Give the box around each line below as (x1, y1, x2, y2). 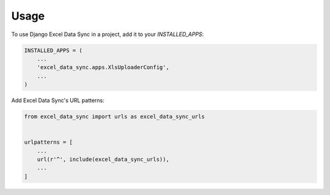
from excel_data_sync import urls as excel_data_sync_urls (24, 113, 205, 120)
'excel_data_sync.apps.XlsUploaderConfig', (37, 64, 169, 71)
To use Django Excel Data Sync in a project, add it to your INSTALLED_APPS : (11, 31, 204, 38)
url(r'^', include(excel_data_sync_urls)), (37, 156, 169, 163)
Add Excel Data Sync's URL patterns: (11, 97, 105, 104)
